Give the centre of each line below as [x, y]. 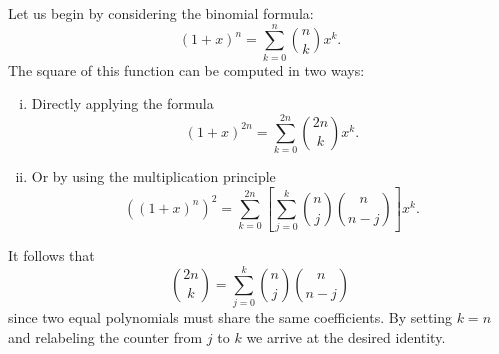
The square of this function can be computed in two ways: [186, 69]
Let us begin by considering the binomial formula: [161, 13]
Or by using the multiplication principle [153, 176]
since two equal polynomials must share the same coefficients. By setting [230, 317]
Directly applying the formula [122, 103]
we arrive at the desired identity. [346, 336]
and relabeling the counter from [105, 336]
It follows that [51, 255]
